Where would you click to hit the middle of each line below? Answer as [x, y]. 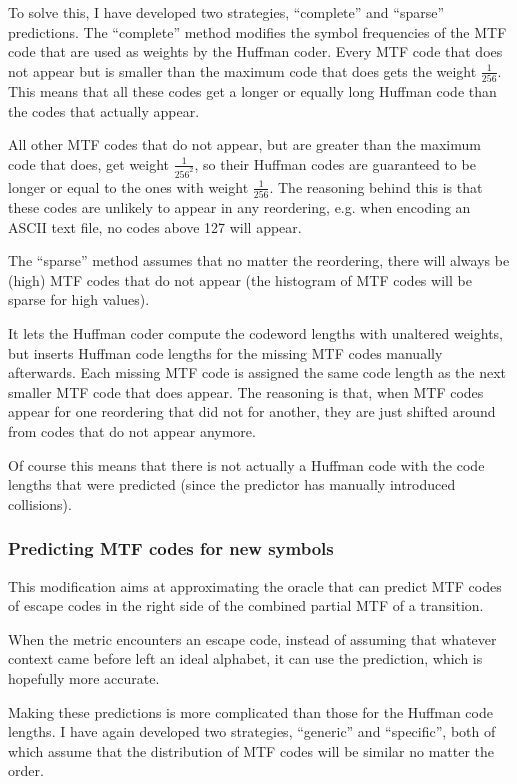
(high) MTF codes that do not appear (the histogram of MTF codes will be [240, 279]
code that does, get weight [89, 163]
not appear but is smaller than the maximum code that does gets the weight [242, 70]
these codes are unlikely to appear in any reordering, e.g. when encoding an [239, 207]
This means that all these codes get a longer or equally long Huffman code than [252, 91]
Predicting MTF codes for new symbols [171, 548]
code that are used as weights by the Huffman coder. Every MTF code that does [255, 51]
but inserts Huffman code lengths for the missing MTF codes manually [225, 352]
